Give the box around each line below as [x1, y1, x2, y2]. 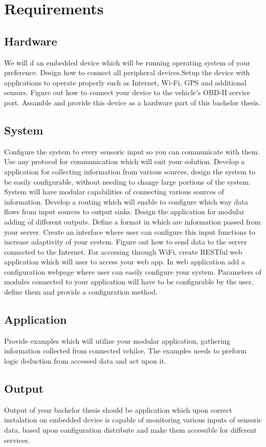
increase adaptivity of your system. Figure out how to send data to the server [4, 236, 247, 247]
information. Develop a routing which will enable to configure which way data [4, 196, 248, 207]
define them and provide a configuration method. [4, 286, 158, 297]
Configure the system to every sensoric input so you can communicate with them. [4, 146, 260, 157]
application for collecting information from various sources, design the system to [4, 166, 256, 176]
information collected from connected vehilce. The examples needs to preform [4, 345, 247, 356]
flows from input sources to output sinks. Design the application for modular [4, 206, 245, 217]
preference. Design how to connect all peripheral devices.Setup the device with [4, 67, 250, 78]
